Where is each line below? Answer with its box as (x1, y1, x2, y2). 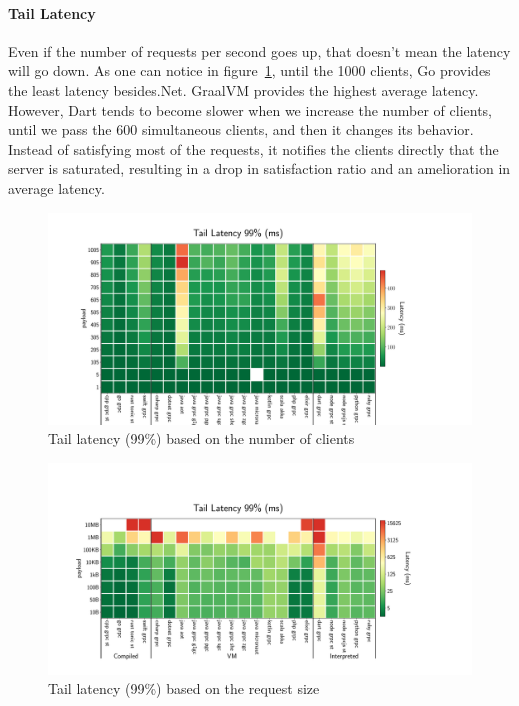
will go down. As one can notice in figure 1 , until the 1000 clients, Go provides (8, 60, 491, 81)
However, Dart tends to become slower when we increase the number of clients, (8, 99, 492, 120)
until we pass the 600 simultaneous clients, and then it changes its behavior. (8, 119, 474, 140)
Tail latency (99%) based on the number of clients (48, 428, 355, 449)
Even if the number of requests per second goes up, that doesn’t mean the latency (8, 40, 511, 61)
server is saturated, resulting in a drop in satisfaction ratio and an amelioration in (8, 158, 511, 179)
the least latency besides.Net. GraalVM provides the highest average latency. (8, 79, 479, 100)
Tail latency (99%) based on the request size (48, 678, 320, 699)
